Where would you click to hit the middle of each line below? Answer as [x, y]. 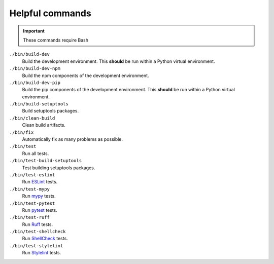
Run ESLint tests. [40, 182]
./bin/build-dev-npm [35, 69]
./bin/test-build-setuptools [46, 161]
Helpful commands [50, 13]
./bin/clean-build [32, 118]
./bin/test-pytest [32, 203]
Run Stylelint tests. [42, 253]
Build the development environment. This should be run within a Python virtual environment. [118, 61]
